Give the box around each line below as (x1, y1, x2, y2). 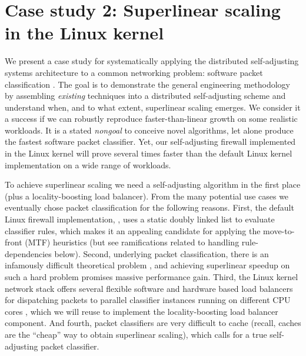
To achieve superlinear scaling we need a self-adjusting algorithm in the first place (5, 178, 301, 191)
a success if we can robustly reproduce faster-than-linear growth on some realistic (5, 112, 298, 125)
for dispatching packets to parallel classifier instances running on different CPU (5, 294, 291, 306)
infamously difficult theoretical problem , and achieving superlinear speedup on (5, 259, 290, 271)
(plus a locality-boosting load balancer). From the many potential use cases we (5, 189, 289, 202)
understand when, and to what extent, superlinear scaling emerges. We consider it (5, 101, 301, 113)
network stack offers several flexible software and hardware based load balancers (5, 282, 293, 294)
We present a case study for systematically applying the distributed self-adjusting (5, 55, 299, 67)
